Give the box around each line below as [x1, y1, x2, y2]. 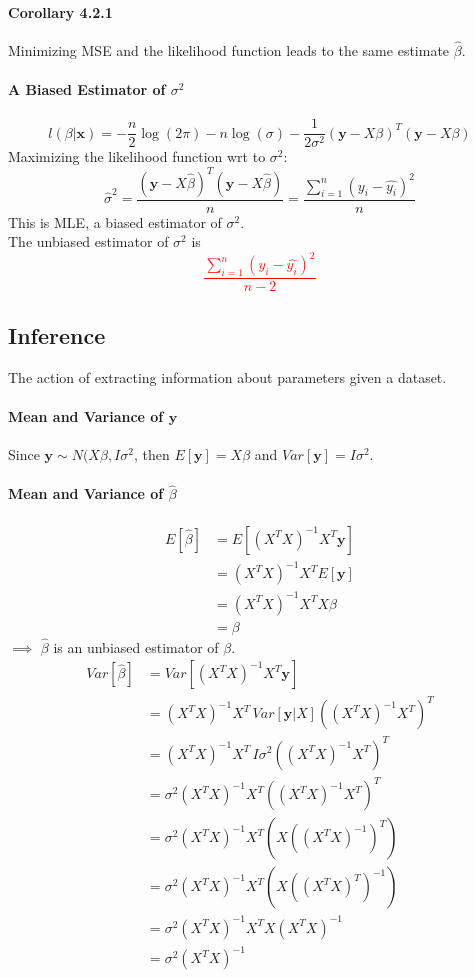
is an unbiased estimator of [53, 636, 219, 657]
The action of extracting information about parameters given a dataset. [8, 366, 447, 387]
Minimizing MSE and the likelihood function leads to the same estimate [8, 40, 450, 61]
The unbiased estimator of [8, 231, 169, 252]
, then [133, 443, 170, 464]
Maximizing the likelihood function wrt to [8, 146, 266, 167]
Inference [8, 319, 106, 350]
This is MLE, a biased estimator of [8, 211, 222, 232]
